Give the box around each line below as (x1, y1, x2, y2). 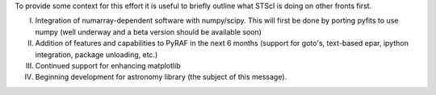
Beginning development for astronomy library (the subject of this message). (35, 72, 287, 82)
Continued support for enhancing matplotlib (35, 60, 181, 70)
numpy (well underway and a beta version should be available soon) (35, 27, 262, 36)
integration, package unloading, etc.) (35, 49, 158, 60)
